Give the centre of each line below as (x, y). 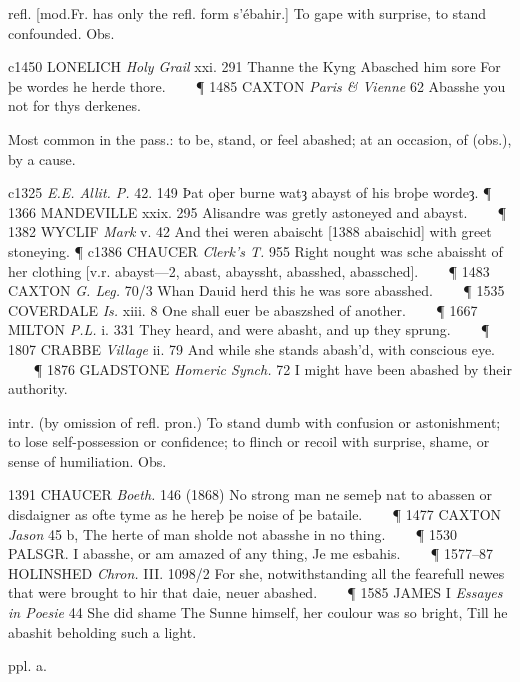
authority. (38, 388)
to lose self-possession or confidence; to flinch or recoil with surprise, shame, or (249, 441)
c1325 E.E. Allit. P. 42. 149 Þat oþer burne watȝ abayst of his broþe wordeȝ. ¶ (250, 192)
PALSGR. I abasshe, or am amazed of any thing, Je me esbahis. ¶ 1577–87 (250, 553)
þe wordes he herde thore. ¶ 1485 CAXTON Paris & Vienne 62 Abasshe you (257, 85)
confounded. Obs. (61, 32)
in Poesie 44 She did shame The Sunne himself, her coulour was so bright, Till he (258, 612)
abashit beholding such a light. (102, 631)
